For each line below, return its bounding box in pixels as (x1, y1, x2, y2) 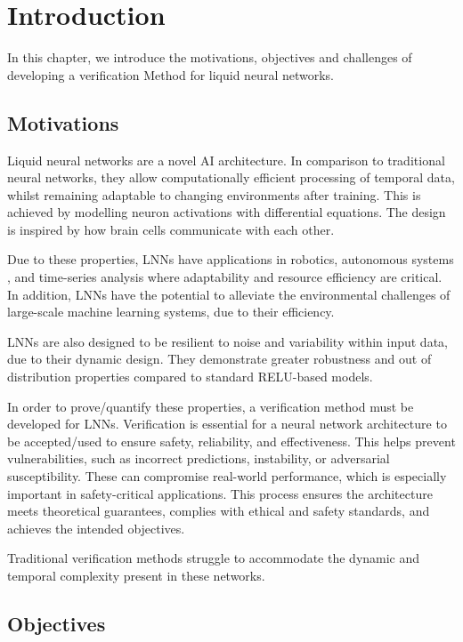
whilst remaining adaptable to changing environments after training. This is (7, 185, 421, 204)
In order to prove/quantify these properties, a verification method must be (7, 397, 414, 415)
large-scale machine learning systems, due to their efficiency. (7, 302, 335, 321)
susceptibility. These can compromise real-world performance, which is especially (7, 467, 447, 486)
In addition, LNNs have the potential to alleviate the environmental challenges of (7, 285, 451, 303)
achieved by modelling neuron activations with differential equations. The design (7, 203, 446, 221)
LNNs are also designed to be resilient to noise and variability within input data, (7, 332, 448, 350)
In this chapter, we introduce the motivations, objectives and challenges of (7, 48, 412, 67)
